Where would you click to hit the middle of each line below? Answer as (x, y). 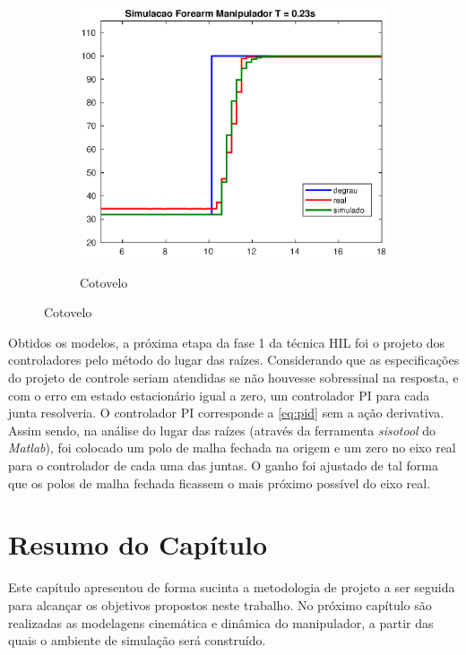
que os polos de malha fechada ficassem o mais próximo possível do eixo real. (220, 483)
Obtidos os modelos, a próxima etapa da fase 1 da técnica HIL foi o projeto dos (227, 342)
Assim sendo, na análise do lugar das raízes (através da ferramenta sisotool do (222, 430)
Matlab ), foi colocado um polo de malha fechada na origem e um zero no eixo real (232, 448)
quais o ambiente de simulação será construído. (137, 640)
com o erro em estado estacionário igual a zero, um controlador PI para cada (219, 395)
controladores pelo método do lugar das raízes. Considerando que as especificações (234, 360)
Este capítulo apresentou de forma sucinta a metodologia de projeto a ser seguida (232, 587)
